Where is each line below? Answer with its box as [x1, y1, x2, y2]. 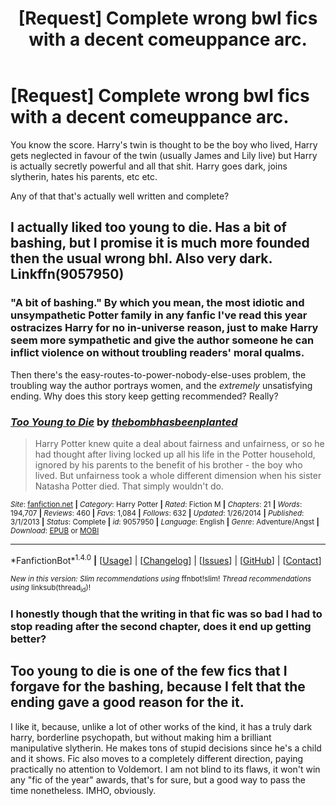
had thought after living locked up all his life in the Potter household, [34, 448, 316, 460]
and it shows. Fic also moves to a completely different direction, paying [10, 752, 304, 764]
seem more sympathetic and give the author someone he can [10, 333, 315, 347]
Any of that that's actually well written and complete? [10, 190, 230, 202]
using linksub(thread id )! [10, 582, 91, 594]
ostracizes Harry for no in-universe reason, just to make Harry [10, 321, 319, 335]
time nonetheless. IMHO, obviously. [10, 784, 157, 796]
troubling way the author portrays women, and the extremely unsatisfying [10, 379, 313, 391]
